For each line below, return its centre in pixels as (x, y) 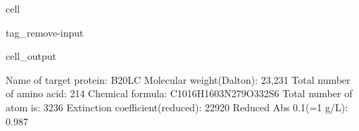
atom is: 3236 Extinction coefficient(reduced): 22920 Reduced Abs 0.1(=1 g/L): (177, 107)
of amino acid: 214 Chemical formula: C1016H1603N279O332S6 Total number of (179, 93)
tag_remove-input (45, 32)
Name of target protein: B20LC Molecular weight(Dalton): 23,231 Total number (178, 79)
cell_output (31, 56)
